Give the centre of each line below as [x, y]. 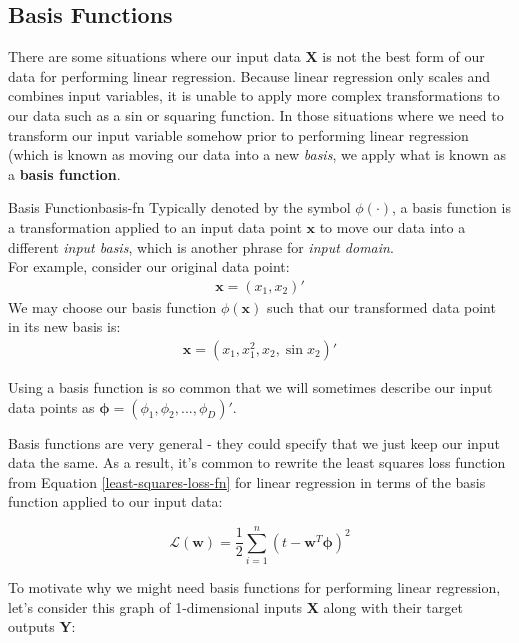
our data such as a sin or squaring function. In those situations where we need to [256, 114]
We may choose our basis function [112, 306]
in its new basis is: [64, 326]
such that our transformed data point [381, 306]
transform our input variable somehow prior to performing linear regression [238, 134]
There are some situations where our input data [154, 56]
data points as [51, 406]
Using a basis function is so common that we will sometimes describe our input [250, 386]
